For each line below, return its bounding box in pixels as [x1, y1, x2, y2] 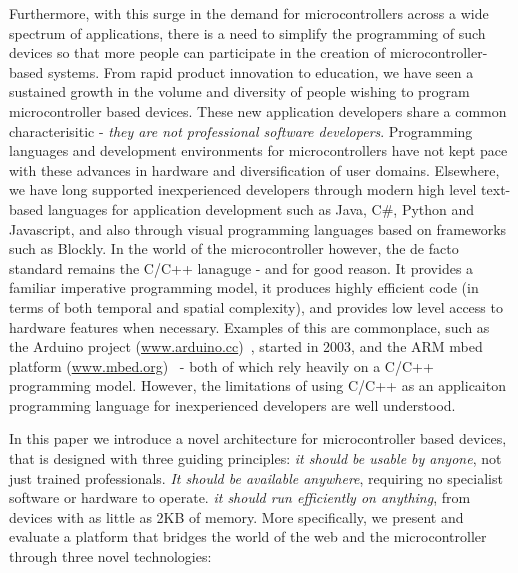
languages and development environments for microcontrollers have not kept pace [9, 140, 508, 161]
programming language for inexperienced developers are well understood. [9, 394, 456, 415]
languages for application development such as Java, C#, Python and [47, 198, 475, 219]
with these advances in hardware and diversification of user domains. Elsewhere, [9, 159, 500, 180]
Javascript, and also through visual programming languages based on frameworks [9, 218, 507, 239]
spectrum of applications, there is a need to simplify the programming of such [9, 22, 486, 43]
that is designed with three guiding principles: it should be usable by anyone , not [9, 448, 502, 469]
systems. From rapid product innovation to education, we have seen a [47, 61, 474, 82]
